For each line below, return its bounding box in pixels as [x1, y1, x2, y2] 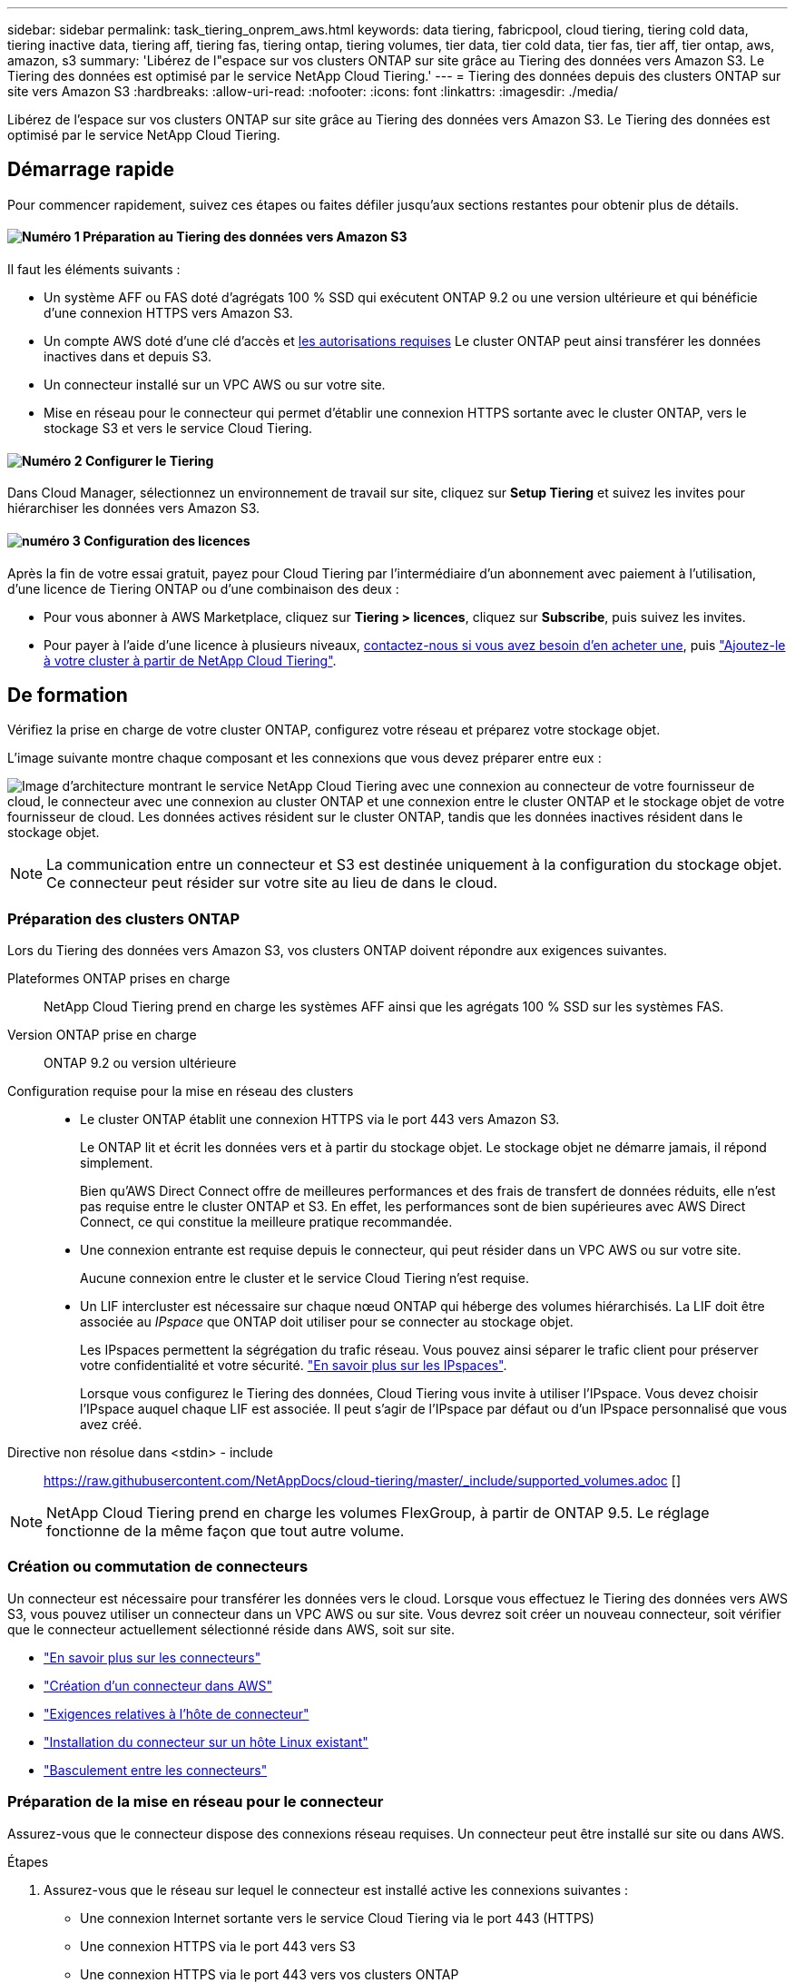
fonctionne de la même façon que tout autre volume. [46, 1522, 405, 1541]
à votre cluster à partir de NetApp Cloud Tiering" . [44, 652, 337, 668]
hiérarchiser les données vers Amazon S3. [7, 500, 260, 517]
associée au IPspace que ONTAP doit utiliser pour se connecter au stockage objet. [80, 1314, 574, 1330]
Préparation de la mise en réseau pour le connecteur [7, 1792, 384, 1811]
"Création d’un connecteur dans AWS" [44, 1677, 273, 1693]
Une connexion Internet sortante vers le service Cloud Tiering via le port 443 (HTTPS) [80, 1909, 594, 1926]
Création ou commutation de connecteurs [7, 1557, 309, 1576]
